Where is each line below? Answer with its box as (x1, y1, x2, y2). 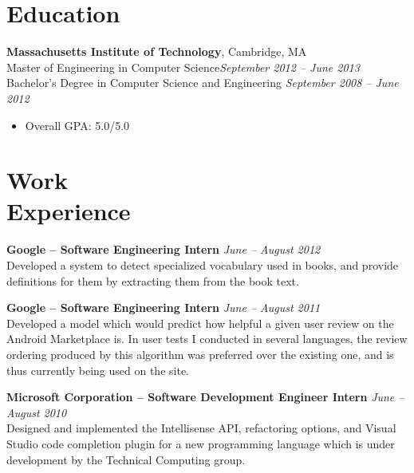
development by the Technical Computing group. (6, 451, 246, 467)
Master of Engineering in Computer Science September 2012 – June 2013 (6, 58, 360, 75)
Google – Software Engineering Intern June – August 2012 (6, 241, 321, 258)
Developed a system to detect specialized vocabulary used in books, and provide (6, 257, 399, 273)
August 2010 (6, 404, 67, 420)
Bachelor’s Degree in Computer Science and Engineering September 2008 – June (6, 74, 399, 91)
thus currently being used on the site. (6, 361, 189, 378)
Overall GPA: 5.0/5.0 (25, 116, 130, 133)
